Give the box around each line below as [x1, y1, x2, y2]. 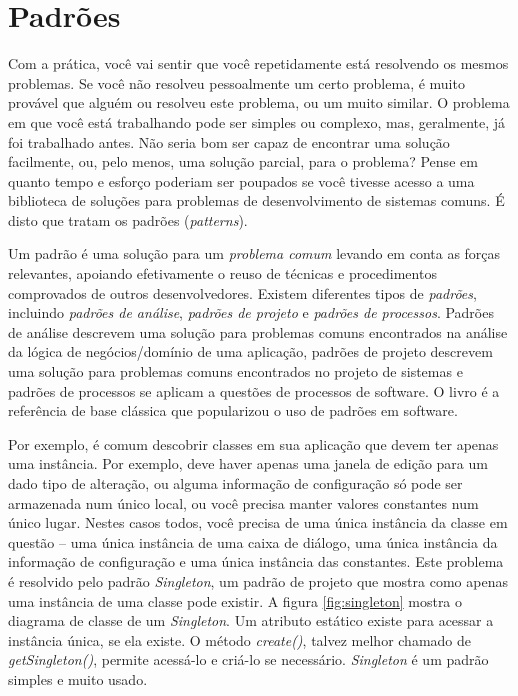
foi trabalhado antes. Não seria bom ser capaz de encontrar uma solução [8, 131, 450, 152]
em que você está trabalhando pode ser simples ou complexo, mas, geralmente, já [8, 111, 506, 132]
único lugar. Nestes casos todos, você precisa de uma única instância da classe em [8, 512, 508, 533]
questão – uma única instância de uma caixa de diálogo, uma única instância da [8, 531, 498, 552]
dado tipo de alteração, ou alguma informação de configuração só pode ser [8, 473, 463, 493]
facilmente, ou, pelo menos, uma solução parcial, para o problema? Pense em [8, 151, 478, 172]
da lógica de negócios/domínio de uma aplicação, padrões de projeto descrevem [8, 341, 493, 362]
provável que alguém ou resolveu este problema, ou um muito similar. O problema [8, 92, 510, 113]
